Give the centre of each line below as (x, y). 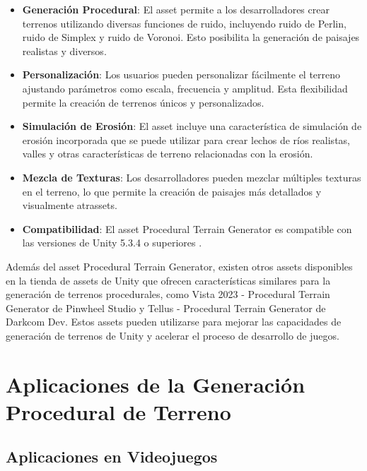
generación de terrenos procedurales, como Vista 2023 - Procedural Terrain (168, 294)
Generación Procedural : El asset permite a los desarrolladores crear (176, 9)
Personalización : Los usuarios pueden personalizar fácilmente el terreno (181, 74)
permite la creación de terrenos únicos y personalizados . (143, 102)
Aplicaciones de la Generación (156, 384)
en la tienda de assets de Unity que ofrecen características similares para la (168, 280)
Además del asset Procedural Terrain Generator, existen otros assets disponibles (179, 266)
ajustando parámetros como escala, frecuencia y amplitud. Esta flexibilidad (185, 88)
